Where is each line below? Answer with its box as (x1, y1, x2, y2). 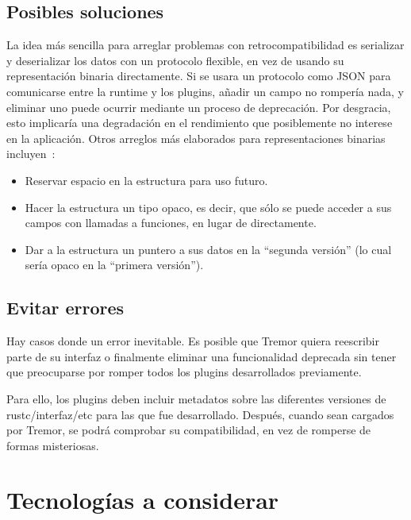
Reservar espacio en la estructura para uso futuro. (25, 171, 268, 188)
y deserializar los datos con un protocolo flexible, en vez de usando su (6, 52, 344, 68)
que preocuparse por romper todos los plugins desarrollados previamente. (6, 364, 362, 380)
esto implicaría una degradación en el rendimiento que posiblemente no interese (6, 114, 393, 131)
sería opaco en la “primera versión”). (25, 256, 204, 273)
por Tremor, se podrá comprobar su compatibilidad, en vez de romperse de (6, 422, 371, 438)
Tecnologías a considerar (6, 483, 279, 516)
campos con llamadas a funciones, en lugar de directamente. (25, 214, 317, 231)
